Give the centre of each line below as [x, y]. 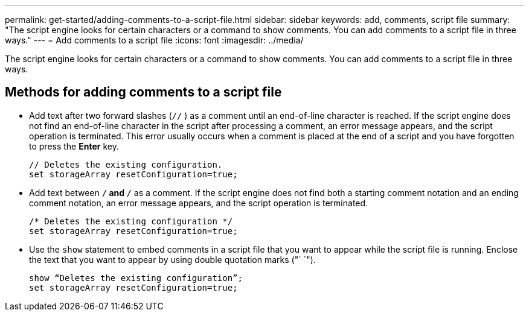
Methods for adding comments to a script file [143, 92]
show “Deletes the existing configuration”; [136, 278]
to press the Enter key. [74, 146]
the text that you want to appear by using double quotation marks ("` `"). [172, 259]
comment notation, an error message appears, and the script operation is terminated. [199, 203]
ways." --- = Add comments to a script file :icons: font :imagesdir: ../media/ [154, 40]
